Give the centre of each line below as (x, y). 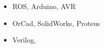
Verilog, (24, 40)
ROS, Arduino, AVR (44, 6)
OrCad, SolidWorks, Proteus (56, 23)
